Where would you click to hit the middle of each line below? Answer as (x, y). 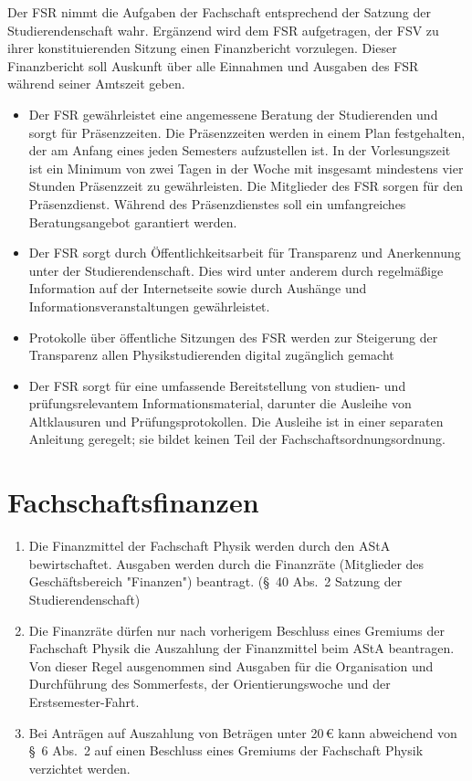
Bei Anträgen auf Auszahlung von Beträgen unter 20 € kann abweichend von (243, 732)
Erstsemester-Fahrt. (84, 701)
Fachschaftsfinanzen (133, 502)
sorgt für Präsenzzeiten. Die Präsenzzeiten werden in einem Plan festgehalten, (247, 132)
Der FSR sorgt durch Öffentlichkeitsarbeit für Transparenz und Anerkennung (245, 253)
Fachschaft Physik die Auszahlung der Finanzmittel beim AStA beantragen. (241, 648)
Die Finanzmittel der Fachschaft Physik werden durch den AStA (210, 546)
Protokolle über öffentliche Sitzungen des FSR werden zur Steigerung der (233, 337)
